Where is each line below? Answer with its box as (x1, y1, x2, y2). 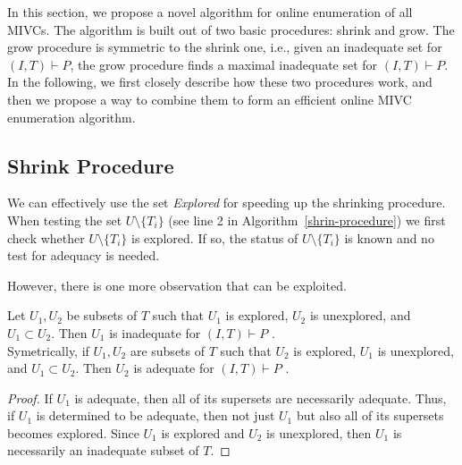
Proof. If (7, 388, 53, 407)
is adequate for (133, 359, 214, 377)
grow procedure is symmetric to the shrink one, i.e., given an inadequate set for (7, 38, 442, 56)
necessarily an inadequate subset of (7, 441, 199, 460)
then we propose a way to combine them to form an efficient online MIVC (7, 89, 412, 108)
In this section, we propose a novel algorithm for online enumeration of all (7, 3, 413, 21)
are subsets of (130, 341, 206, 359)
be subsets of (66, 306, 138, 325)
